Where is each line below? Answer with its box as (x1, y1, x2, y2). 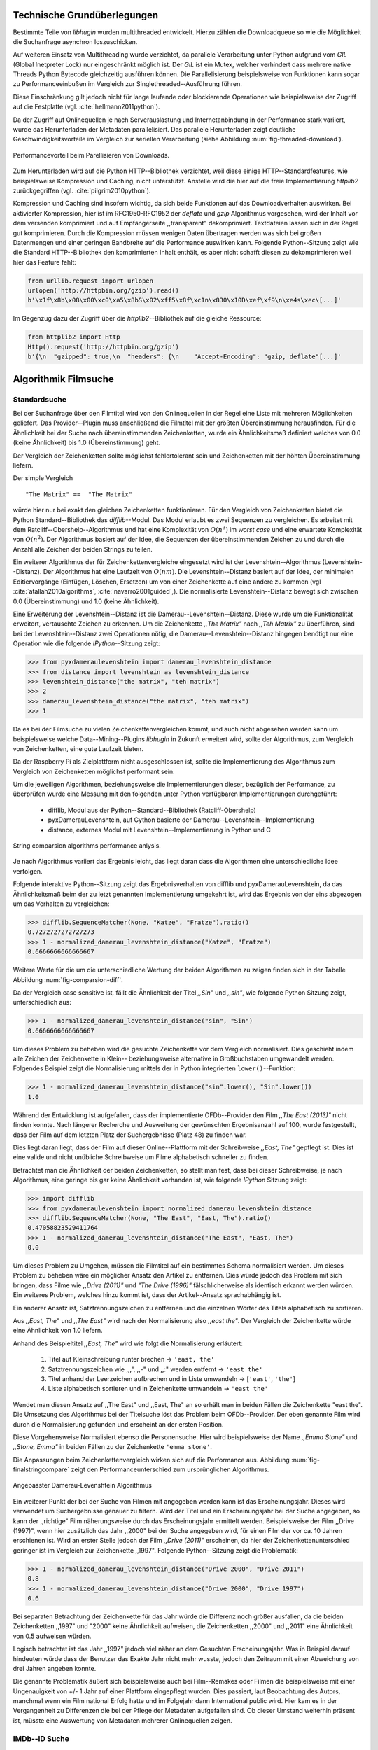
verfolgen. (13, 867, 43, 875)
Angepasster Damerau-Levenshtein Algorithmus (13, 1481, 152, 1490)
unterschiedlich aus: (13, 998, 71, 1007)
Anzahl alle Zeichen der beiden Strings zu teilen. (13, 545, 153, 553)
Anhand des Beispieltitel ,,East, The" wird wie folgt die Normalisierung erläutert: (13, 1339, 243, 1347)
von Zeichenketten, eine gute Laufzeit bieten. (13, 744, 143, 752)
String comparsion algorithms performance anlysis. (13, 841, 161, 850)
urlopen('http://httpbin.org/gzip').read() (27, 287, 180, 295)
